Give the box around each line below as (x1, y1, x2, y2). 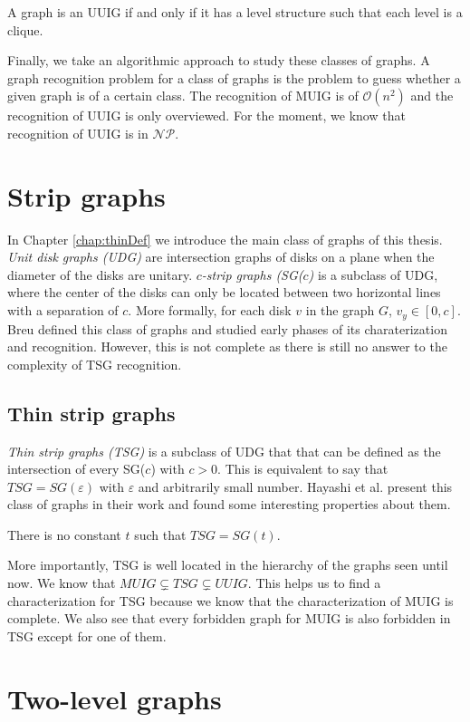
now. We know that (7, 573, 116, 592)
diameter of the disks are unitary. (7, 265, 193, 284)
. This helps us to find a (247, 573, 381, 592)
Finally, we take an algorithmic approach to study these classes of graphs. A (7, 51, 430, 70)
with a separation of (7, 301, 119, 320)
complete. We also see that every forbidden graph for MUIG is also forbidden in (7, 609, 451, 628)
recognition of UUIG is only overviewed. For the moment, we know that (7, 106, 406, 125)
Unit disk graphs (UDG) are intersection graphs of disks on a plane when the (7, 247, 435, 266)
